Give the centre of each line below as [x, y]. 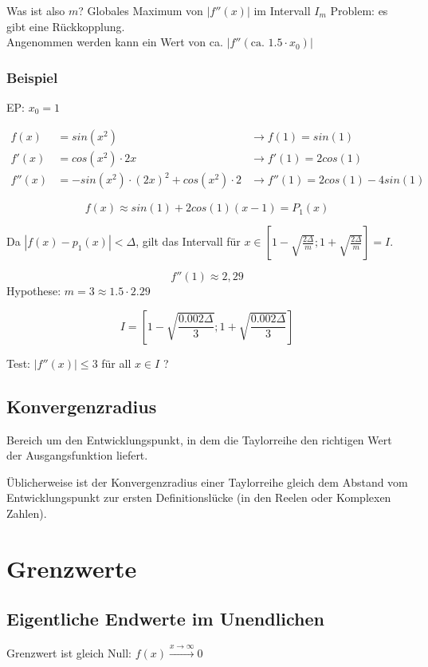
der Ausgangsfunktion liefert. [77, 455]
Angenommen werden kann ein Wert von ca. [115, 42]
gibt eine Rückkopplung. [66, 26]
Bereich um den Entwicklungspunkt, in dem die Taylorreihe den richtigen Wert [199, 439]
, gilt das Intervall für [188, 241]
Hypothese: [34, 291]
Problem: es [359, 10]
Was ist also [36, 10]
